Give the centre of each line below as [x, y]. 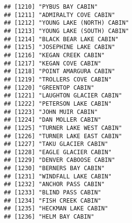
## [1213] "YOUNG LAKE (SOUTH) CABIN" [66, 31]
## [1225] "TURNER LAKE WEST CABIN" [63, 128]
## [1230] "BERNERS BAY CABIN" [54, 168]
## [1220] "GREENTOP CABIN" [49, 88]
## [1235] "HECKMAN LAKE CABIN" [56, 209]
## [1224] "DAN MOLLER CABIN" [53, 120]
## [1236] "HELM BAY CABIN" [49, 217]
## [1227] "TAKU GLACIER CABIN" [56, 144]
